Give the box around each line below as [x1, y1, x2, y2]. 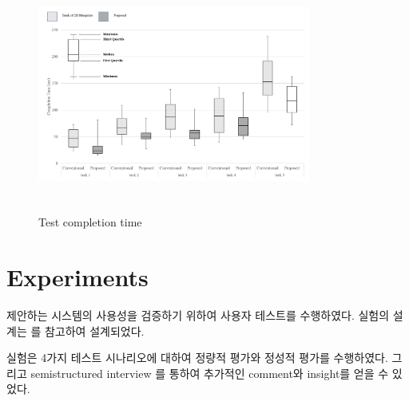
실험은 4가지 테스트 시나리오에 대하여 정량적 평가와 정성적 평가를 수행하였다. [6, 349, 388, 366]
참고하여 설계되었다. [44, 322, 145, 339]
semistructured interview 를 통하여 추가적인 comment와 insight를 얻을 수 [30, 364, 389, 381]
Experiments [6, 261, 149, 293]
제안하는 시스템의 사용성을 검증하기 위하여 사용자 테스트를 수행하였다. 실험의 [6, 307, 390, 324]
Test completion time [38, 214, 142, 230]
